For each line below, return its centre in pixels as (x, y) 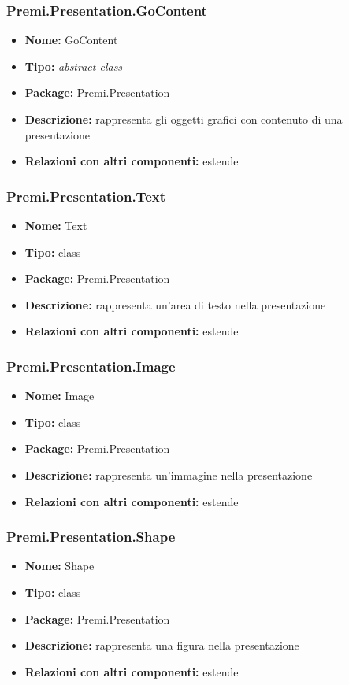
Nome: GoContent (71, 40)
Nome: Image (59, 396)
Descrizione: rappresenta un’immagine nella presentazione (169, 474)
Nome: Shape (59, 566)
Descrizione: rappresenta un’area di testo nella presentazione (175, 304)
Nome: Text (56, 225)
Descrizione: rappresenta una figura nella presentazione (162, 645)
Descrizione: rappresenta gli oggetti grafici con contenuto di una (184, 119)
